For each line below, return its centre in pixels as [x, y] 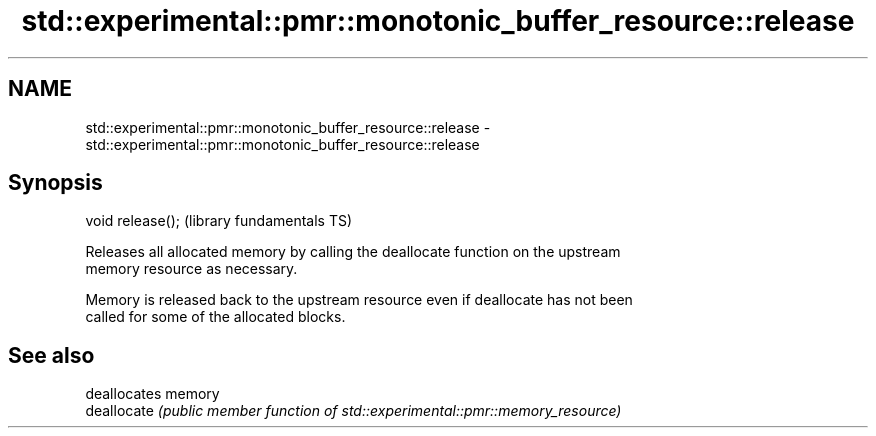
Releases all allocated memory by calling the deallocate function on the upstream [353, 252]
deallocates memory [152, 394]
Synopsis [55, 183]
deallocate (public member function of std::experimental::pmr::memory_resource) [353, 411]
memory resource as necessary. [191, 269]
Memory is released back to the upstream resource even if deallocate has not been [359, 300]
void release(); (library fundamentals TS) [219, 221]
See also [51, 355]
